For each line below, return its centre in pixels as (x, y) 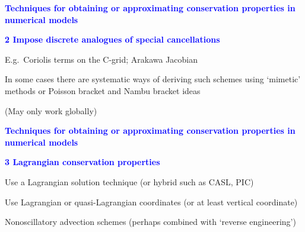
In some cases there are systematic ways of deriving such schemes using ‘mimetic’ (153, 79)
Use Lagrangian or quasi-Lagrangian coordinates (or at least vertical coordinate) (151, 202)
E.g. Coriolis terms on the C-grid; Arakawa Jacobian (101, 59)
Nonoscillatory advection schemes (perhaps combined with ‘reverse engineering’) (150, 222)
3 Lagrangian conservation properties (82, 162)
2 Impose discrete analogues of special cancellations (112, 39)
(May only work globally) (51, 110)
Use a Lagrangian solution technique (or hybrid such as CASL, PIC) (129, 181)
